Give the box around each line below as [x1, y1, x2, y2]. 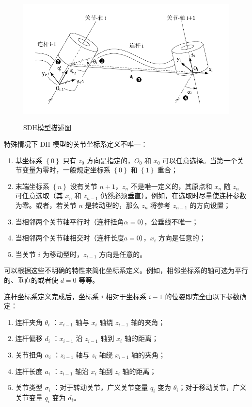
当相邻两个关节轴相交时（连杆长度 [15, 233, 124, 243]
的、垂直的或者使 [4, 275, 58, 285]
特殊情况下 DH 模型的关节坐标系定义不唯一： [4, 139, 148, 149]
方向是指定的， [86, 155, 134, 165]
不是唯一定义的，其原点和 [130, 181, 212, 191]
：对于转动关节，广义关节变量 [53, 382, 148, 392]
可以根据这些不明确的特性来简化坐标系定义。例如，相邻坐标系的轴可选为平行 [4, 265, 248, 275]
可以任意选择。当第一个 [162, 155, 237, 165]
